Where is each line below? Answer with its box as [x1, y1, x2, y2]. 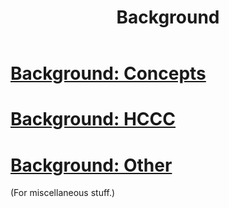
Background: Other [10, 154, 173, 176]
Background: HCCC [10, 108, 177, 131]
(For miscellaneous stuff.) [10, 187, 116, 199]
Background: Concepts [10, 62, 207, 85]
